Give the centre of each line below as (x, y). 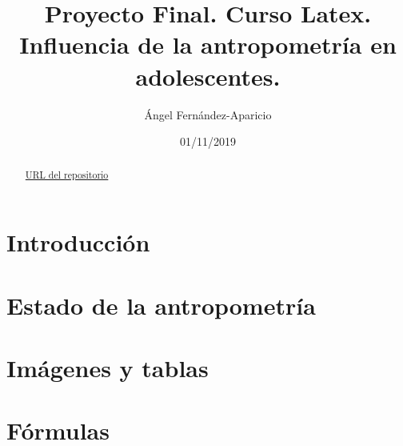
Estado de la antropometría (161, 305)
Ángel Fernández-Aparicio (208, 114)
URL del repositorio (67, 175)
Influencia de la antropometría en (208, 44)
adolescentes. (208, 76)
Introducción (78, 242)
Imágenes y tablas (108, 367)
